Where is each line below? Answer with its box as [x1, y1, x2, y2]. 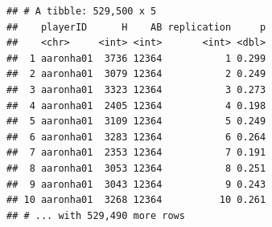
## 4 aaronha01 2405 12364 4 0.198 [6, 99, 266, 111]
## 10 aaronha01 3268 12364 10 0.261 [6, 194, 266, 206]
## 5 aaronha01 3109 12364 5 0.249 [6, 116, 266, 128]
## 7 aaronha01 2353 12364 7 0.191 [6, 147, 266, 159]
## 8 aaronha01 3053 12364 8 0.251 [6, 162, 266, 174]
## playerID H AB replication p [6, 21, 266, 33]
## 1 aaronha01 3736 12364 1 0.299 [6, 52, 266, 64]
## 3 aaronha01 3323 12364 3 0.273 [6, 83, 266, 95]
